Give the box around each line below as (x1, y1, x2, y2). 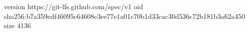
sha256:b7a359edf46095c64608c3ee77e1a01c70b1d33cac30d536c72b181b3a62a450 (4, 11, 246, 21)
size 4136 (4, 20, 31, 31)
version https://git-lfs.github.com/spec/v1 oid (4, 1, 143, 11)
